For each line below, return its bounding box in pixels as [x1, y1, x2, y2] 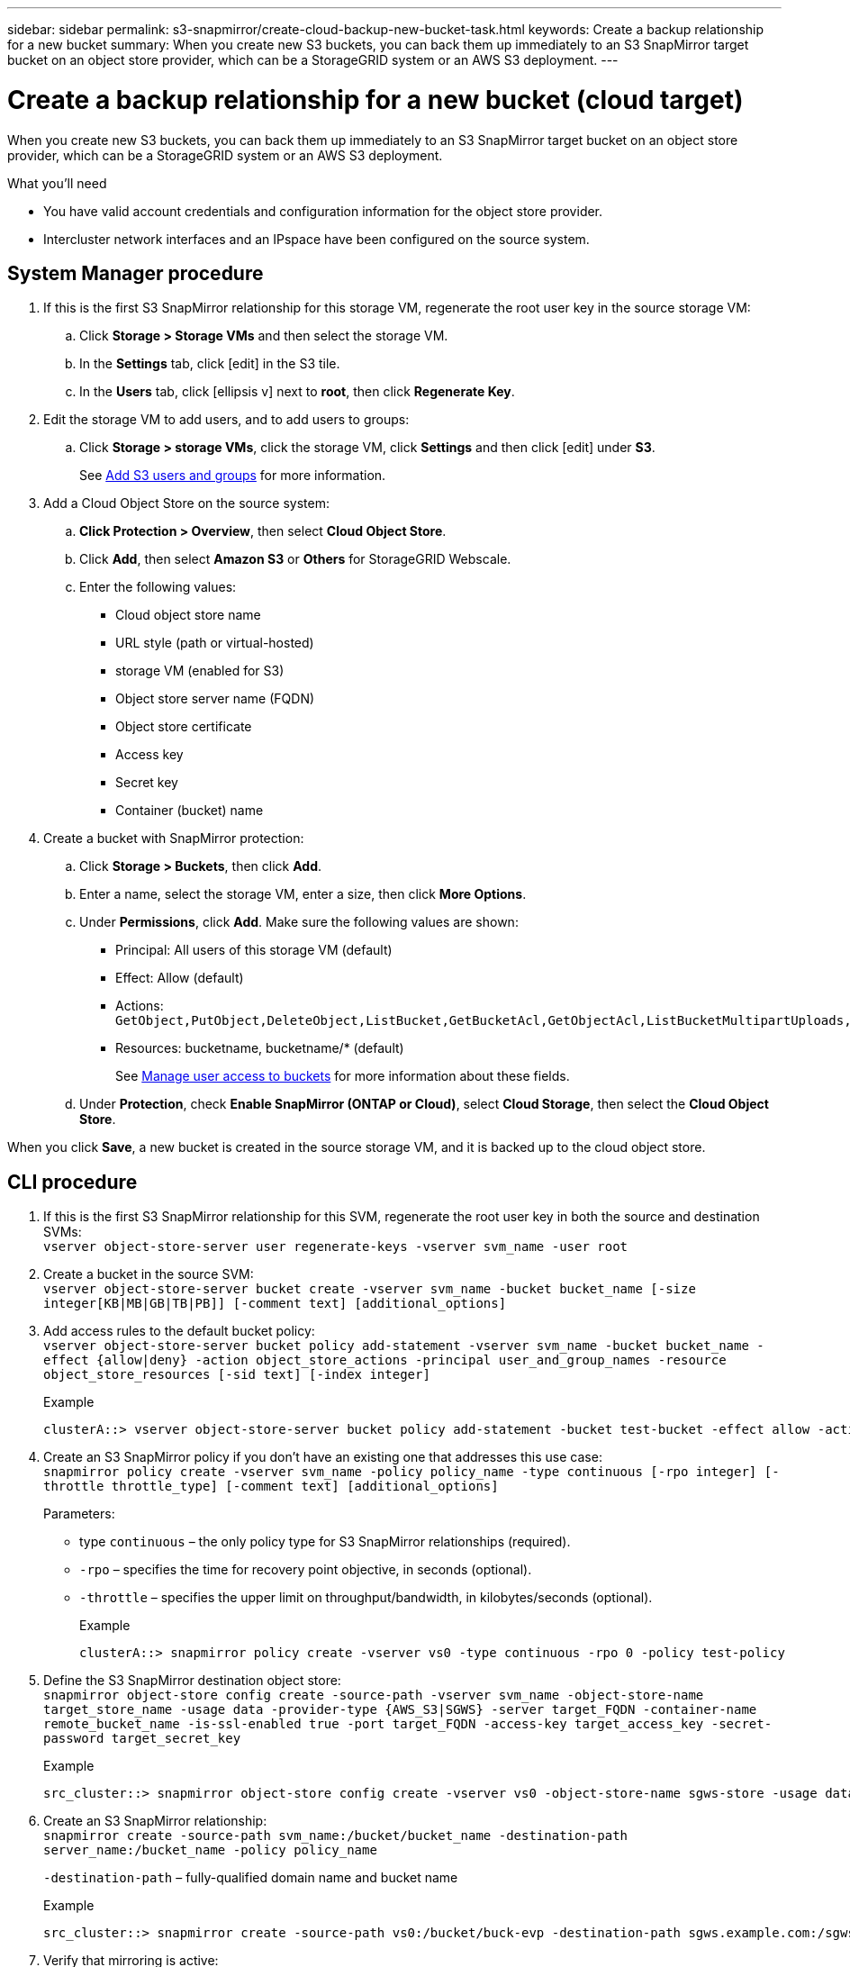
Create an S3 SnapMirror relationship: [43, 1813, 267, 1829]
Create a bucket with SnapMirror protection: [43, 830, 304, 847]
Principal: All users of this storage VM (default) [115, 942, 393, 958]
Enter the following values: [79, 579, 237, 595]
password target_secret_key [43, 1731, 241, 1746]
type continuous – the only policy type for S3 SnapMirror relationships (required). [79, 1534, 571, 1550]
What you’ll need [7, 175, 107, 191]
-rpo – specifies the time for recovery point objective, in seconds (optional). [79, 1562, 532, 1578]
